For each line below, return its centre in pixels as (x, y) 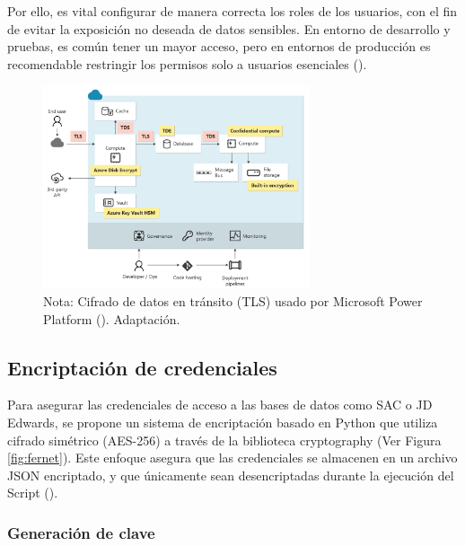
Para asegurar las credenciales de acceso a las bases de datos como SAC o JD (220, 405)
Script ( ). (33, 493)
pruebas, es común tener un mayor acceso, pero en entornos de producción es (219, 46)
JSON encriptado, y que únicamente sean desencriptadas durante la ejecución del (231, 475)
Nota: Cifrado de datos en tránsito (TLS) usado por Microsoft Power (233, 301)
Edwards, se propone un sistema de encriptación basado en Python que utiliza (223, 423)
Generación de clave (81, 532)
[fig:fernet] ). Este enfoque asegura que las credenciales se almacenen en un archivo (232, 458)
